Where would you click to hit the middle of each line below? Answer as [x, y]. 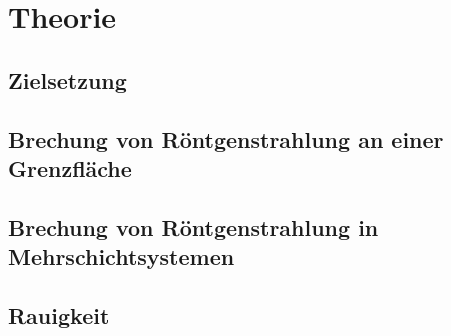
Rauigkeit [59, 314]
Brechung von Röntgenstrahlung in [193, 226]
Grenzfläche [70, 167]
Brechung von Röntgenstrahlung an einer [226, 138]
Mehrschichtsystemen [121, 256]
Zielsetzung [67, 79]
